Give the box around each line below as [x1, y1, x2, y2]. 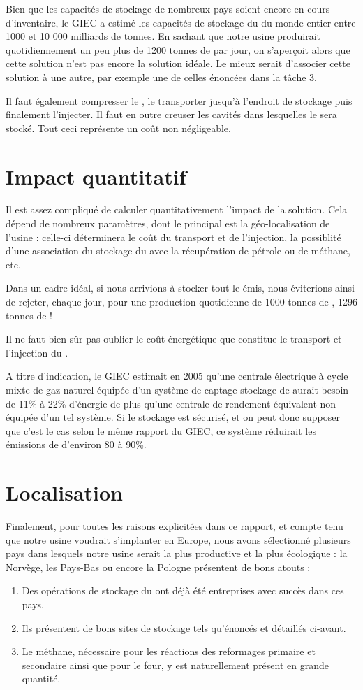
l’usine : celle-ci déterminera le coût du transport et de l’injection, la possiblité [6, 229, 341, 244]
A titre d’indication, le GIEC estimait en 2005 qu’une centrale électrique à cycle [6, 368, 348, 383]
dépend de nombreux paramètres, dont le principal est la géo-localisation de [6, 216, 330, 231]
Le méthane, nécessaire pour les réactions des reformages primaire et [22, 644, 316, 659]
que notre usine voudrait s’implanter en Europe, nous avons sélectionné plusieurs [6, 532, 351, 547]
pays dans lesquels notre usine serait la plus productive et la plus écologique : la [6, 546, 348, 561]
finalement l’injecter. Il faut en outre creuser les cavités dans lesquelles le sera [6, 107, 337, 122]
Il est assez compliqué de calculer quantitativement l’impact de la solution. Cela [6, 202, 348, 217]
